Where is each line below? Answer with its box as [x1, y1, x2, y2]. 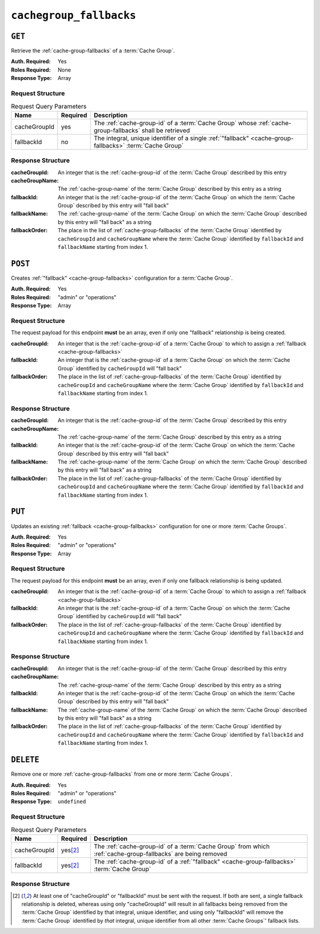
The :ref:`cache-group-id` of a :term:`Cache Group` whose [94, 119, 257, 127]
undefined [57, 798, 86, 805]
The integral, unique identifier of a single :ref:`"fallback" [94, 134, 249, 142]
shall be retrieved [141, 126, 190, 135]
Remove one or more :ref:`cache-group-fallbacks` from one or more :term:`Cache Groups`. [11, 770, 233, 778]
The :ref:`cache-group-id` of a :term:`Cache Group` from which [94, 842, 270, 850]
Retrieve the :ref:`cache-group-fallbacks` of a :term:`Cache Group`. [11, 47, 175, 55]
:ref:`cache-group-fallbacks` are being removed [94, 849, 228, 858]
